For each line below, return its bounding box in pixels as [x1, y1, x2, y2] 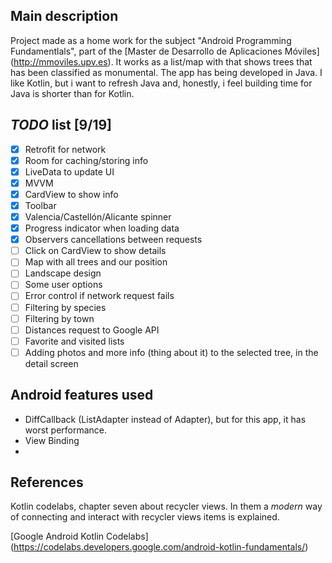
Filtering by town [24, 312, 95, 324]
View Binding [24, 434, 80, 446]
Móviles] [284, 45, 320, 57]
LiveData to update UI [24, 165, 115, 178]
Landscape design [24, 267, 102, 279]
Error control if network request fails [24, 290, 175, 302]
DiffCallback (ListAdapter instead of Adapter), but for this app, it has [24, 413, 307, 425]
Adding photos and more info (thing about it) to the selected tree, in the [24, 346, 319, 358]
